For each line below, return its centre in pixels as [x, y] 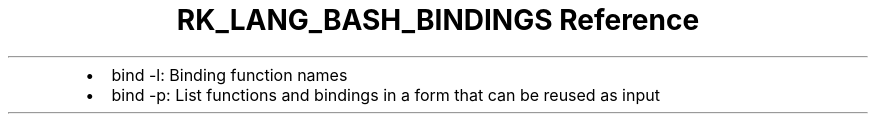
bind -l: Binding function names [229, 74]
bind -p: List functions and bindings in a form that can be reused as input [385, 94]
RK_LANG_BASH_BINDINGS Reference [438, 20]
